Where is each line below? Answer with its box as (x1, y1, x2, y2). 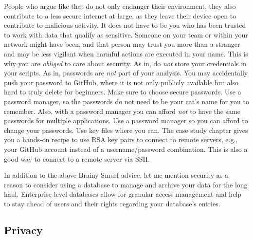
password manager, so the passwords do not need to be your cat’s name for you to (4, 96, 249, 106)
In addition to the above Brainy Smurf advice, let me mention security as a (4, 170, 228, 180)
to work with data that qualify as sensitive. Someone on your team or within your (4, 29, 248, 39)
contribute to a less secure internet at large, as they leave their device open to (4, 10, 236, 20)
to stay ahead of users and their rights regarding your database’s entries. (4, 198, 220, 208)
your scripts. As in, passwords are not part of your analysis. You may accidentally (4, 68, 248, 78)
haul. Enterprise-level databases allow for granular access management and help (4, 189, 242, 199)
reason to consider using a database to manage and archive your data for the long (4, 179, 248, 189)
